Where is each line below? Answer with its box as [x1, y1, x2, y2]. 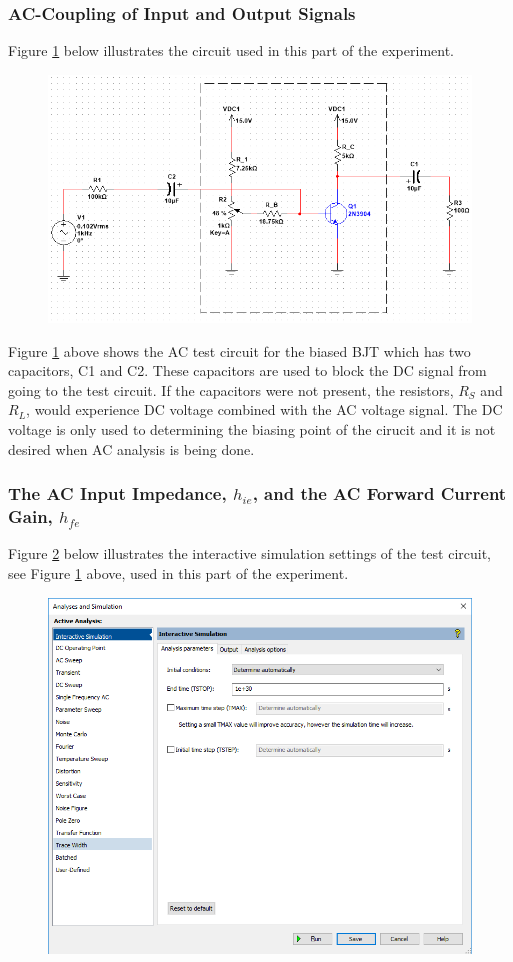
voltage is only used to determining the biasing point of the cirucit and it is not [8, 418, 496, 439]
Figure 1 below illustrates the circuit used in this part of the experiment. [8, 40, 454, 61]
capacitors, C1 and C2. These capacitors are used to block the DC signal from [8, 360, 487, 381]
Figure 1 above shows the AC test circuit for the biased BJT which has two [8, 340, 471, 361]
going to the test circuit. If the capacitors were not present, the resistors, [8, 379, 454, 400]
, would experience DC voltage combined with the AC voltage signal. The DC [26, 399, 503, 420]
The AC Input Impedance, [8, 481, 227, 506]
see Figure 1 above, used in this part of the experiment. [8, 562, 349, 583]
